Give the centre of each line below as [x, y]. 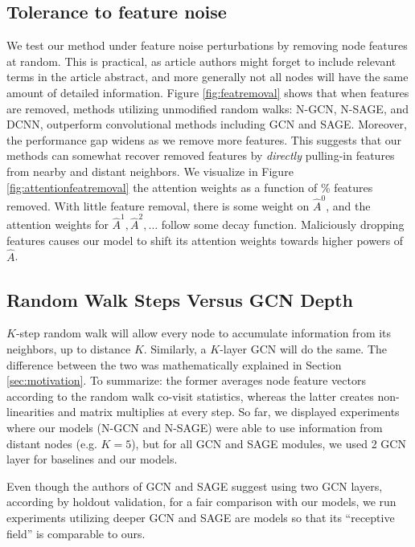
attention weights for [58, 225]
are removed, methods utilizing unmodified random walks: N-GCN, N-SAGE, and [208, 108]
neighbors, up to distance [69, 348]
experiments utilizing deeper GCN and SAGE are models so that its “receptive [201, 517]
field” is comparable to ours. [76, 533]
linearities [31, 412]
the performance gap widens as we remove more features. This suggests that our [204, 139]
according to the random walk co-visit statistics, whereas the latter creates [190, 396]
